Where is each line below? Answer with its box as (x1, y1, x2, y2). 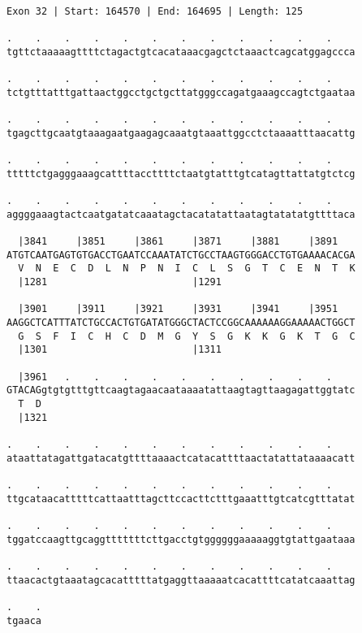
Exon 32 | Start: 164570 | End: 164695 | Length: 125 (6, 6, 304, 17)
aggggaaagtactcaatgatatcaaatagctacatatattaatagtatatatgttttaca (6, 208, 356, 220)
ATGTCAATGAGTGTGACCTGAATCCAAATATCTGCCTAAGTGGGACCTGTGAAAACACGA (6, 249, 356, 261)
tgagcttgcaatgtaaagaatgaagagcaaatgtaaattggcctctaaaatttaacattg (6, 127, 356, 139)
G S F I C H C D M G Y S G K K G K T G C (18, 330, 356, 342)
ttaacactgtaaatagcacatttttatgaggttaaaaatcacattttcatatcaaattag (6, 574, 356, 586)
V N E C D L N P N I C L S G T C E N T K (18, 262, 356, 275)
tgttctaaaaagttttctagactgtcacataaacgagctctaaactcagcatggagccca (6, 46, 356, 58)
